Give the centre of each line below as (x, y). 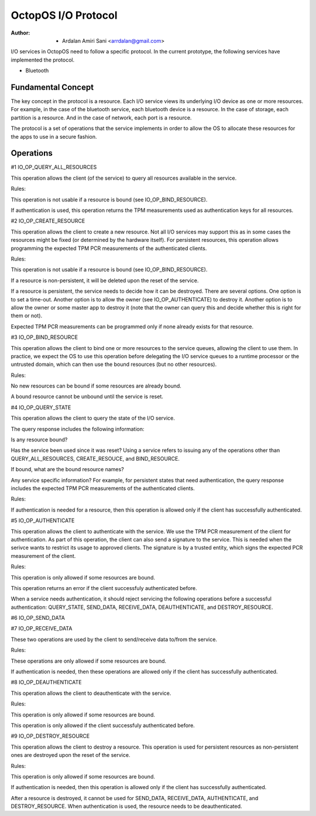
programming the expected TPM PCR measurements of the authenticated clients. (109, 248)
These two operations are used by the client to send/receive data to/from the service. (114, 639)
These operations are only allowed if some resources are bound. (89, 661)
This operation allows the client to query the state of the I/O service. (93, 418)
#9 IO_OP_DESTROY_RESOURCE (50, 736)
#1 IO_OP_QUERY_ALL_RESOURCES (54, 167)
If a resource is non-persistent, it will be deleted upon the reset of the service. (105, 280)
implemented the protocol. (43, 60)
